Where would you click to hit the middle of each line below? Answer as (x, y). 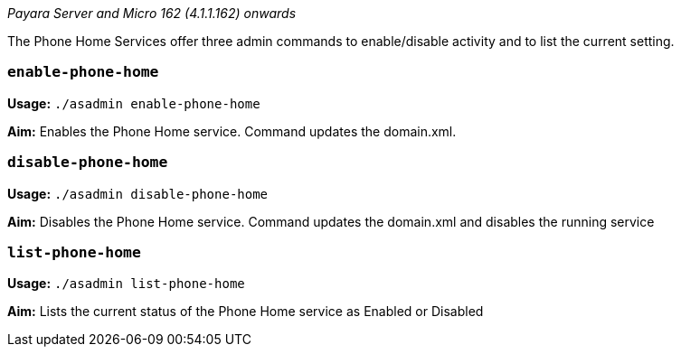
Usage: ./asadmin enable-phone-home (134, 103)
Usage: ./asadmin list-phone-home (126, 284)
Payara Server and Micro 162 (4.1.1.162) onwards (152, 13)
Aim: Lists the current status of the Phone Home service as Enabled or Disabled (246, 312)
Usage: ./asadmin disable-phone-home (138, 193)
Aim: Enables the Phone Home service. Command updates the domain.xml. (232, 131)
